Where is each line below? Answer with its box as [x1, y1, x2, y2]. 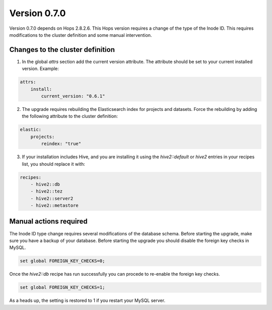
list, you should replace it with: [22, 161, 85, 167]
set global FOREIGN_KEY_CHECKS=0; [20, 258, 105, 264]
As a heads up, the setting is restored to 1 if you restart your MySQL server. [9, 297, 166, 303]
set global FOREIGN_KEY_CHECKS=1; [20, 285, 105, 290]
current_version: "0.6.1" [41, 93, 105, 99]
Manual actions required [9, 217, 88, 226]
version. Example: [22, 66, 59, 72]
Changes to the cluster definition [9, 45, 115, 54]
